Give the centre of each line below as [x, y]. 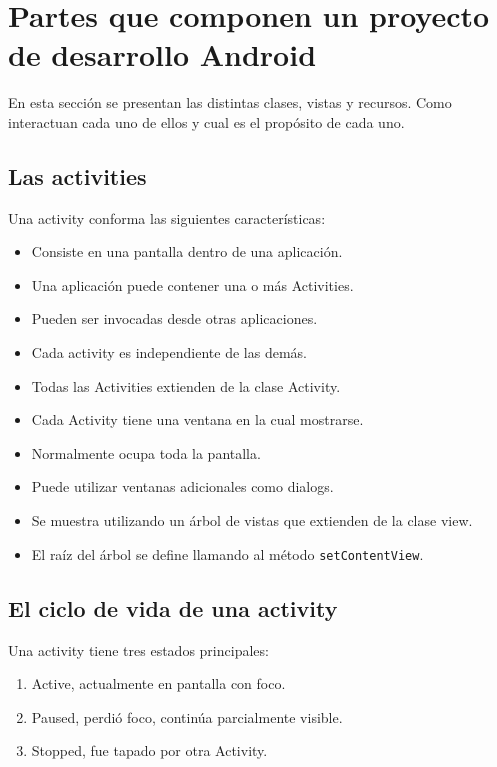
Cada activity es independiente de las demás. [169, 352]
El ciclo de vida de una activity [173, 607]
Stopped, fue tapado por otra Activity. [149, 750]
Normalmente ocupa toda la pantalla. [146, 452]
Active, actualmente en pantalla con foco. [158, 683]
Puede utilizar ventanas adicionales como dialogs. [182, 486]
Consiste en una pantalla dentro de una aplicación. [187, 251]
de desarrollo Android [162, 54]
